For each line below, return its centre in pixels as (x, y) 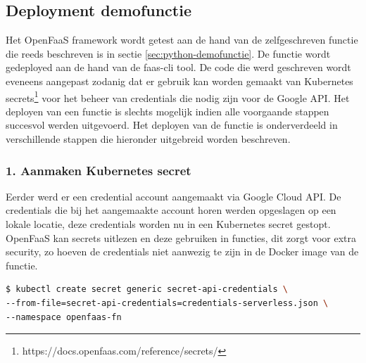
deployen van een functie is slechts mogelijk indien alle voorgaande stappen (168, 111)
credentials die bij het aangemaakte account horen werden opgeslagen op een (171, 210)
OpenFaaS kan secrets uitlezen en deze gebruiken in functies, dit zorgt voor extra (181, 237)
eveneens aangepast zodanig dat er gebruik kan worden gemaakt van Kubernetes (179, 81)
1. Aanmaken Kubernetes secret (99, 170)
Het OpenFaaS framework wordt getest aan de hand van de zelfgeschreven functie (182, 40)
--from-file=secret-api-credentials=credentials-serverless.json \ (167, 303)
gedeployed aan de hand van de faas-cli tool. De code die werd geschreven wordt (178, 67)
